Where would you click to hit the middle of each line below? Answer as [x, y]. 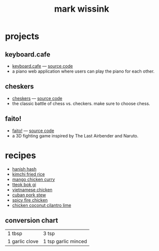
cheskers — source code [37, 98]
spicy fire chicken [30, 200]
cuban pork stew [29, 195]
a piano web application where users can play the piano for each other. [83, 71]
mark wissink [82, 9]
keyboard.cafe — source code [42, 66]
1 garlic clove [23, 241]
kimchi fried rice [28, 174]
